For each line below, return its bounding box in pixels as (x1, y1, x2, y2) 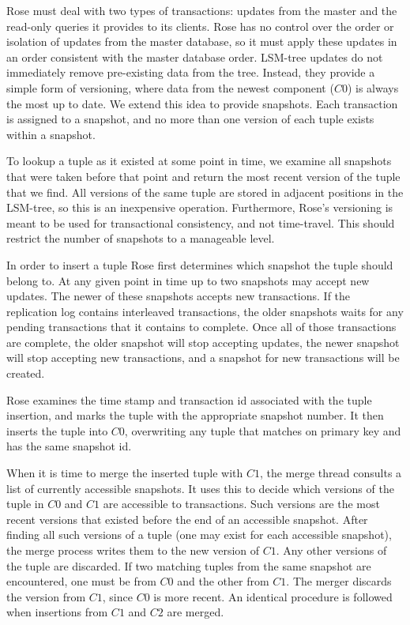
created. (6, 365, 45, 382)
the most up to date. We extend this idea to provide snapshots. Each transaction (6, 95, 398, 111)
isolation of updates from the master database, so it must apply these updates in (6, 33, 397, 50)
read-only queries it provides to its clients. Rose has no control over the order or (6, 17, 394, 34)
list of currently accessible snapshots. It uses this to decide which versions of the (6, 480, 394, 496)
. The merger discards (286, 573, 392, 589)
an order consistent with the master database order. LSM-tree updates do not (6, 48, 383, 65)
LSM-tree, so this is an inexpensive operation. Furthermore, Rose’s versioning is (6, 199, 393, 216)
